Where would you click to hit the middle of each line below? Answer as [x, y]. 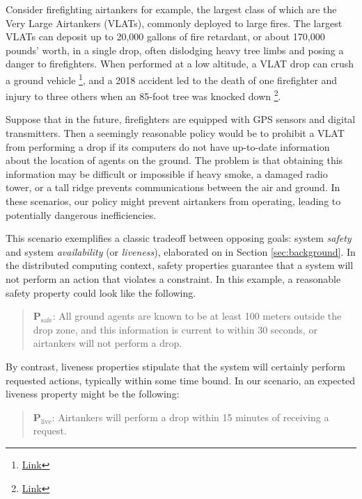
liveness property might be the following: [93, 394]
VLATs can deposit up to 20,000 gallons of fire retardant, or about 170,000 [165, 36]
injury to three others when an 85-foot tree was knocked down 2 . [143, 95]
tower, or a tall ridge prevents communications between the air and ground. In [173, 187]
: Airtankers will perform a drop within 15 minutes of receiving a [190, 417]
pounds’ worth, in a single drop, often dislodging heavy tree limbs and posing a [175, 50]
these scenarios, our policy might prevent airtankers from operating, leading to [173, 201]
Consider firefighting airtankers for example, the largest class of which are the [171, 9]
